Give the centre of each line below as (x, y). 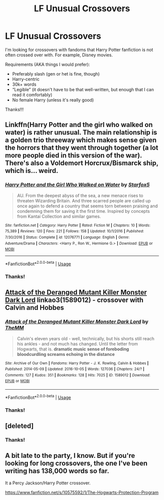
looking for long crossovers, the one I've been (76, 463)
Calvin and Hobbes (35, 308)
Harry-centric (26, 79)
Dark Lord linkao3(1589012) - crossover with (74, 300)
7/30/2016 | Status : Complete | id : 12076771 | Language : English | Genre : (67, 237)
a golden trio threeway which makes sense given (81, 140)
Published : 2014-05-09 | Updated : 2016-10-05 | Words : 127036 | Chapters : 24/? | (75, 369)
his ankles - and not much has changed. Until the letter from (77, 344)
